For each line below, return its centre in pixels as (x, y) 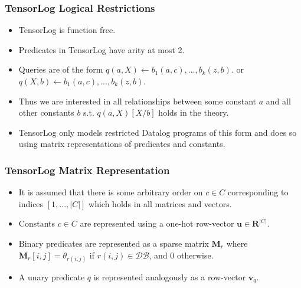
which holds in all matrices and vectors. (160, 203)
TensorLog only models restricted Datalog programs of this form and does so (158, 132)
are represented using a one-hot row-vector (157, 223)
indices (31, 203)
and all (278, 101)
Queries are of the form (61, 69)
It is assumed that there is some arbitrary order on (111, 192)
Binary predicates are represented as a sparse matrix (114, 243)
